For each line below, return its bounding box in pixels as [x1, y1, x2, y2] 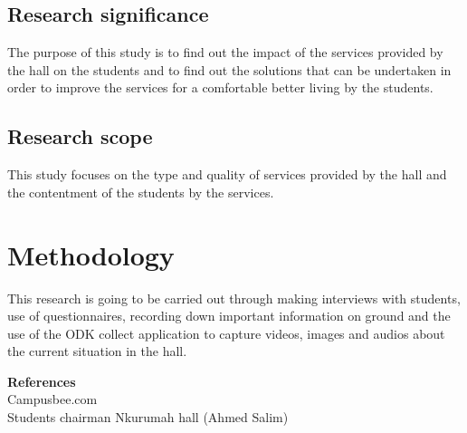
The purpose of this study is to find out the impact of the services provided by [7, 43, 443, 62]
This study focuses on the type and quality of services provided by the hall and [7, 165, 447, 184]
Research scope [7, 122, 153, 150]
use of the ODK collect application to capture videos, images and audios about [7, 323, 445, 342]
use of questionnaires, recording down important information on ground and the [7, 306, 451, 325]
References [7, 371, 76, 390]
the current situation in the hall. [7, 342, 187, 361]
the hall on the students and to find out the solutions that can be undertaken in [7, 60, 452, 79]
